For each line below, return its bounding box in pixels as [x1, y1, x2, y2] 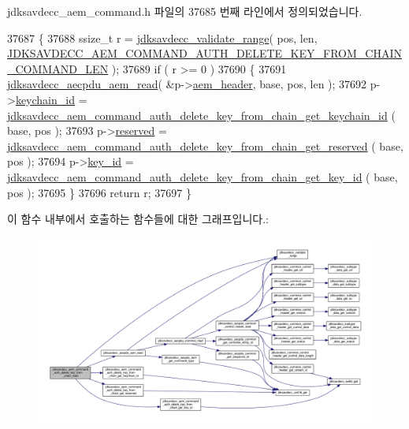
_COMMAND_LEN [7, 60, 109, 76]
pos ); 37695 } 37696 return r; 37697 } [7, 184, 191, 200]
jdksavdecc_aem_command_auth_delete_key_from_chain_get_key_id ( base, [7, 168, 398, 185]
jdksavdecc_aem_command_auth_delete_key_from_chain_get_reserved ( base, [7, 137, 403, 154]
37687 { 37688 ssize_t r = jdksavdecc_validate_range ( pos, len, [7, 29, 318, 46]
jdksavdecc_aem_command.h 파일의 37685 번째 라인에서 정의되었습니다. [7, 3, 363, 19]
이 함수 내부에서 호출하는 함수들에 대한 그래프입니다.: [7, 211, 269, 227]
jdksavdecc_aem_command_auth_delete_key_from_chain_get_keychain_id [7, 106, 388, 123]
